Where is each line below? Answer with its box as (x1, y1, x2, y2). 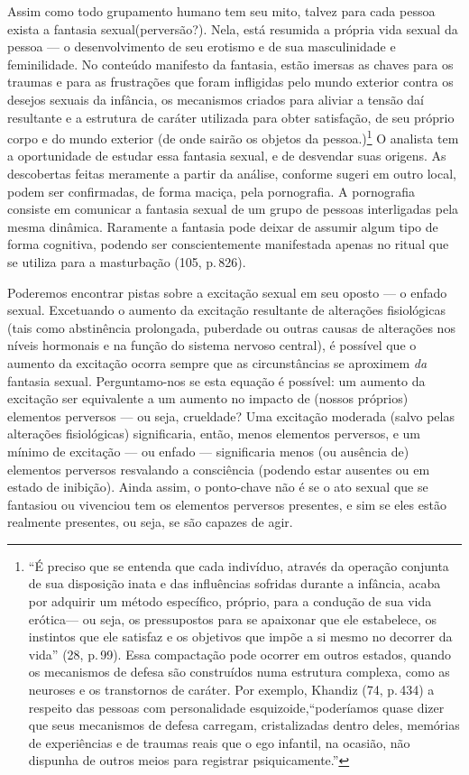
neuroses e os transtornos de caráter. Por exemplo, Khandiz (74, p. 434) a (28, 680, 435, 699)
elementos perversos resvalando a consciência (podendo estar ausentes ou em (7, 459, 430, 478)
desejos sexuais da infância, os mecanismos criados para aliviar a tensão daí (7, 89, 424, 108)
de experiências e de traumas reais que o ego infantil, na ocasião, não (28, 733, 410, 752)
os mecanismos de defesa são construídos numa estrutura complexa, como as (28, 662, 450, 681)
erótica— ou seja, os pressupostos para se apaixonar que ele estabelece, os (28, 609, 437, 628)
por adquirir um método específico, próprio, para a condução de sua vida (28, 592, 432, 611)
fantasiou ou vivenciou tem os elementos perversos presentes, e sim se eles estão (7, 494, 446, 513)
